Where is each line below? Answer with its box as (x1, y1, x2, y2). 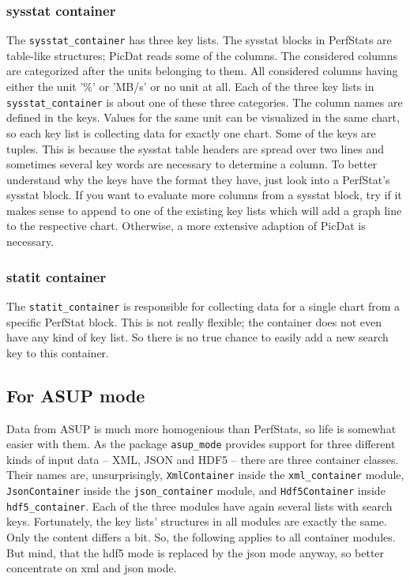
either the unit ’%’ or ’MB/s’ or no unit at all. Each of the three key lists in (6, 78, 374, 95)
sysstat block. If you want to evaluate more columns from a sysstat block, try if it (6, 187, 402, 203)
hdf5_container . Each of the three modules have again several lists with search (6, 497, 393, 514)
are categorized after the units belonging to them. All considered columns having (6, 62, 398, 79)
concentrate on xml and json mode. (6, 560, 177, 576)
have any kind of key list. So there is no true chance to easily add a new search (6, 329, 389, 345)
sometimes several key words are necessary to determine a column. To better (6, 156, 378, 172)
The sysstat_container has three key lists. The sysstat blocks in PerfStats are (6, 32, 392, 48)
